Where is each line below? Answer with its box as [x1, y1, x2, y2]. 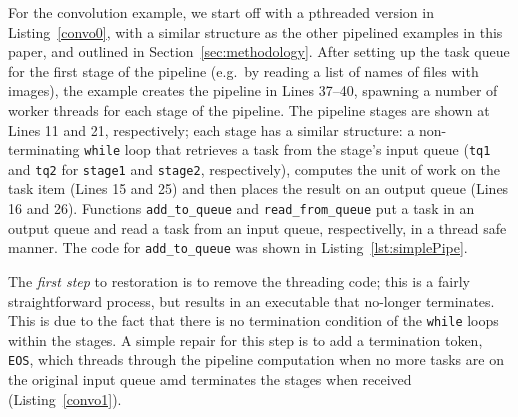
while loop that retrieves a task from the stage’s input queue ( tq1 [84, 139, 491, 160]
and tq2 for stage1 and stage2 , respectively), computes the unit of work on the [8, 158, 500, 179]
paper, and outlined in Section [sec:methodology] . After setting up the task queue [8, 41, 510, 62]
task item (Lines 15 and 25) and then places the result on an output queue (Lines [8, 178, 509, 199]
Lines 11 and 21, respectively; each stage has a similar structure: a [8, 119, 415, 140]
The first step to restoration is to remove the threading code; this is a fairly [8, 270, 470, 291]
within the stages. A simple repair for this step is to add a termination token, [8, 329, 483, 350]
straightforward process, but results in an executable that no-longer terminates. [8, 290, 495, 311]
